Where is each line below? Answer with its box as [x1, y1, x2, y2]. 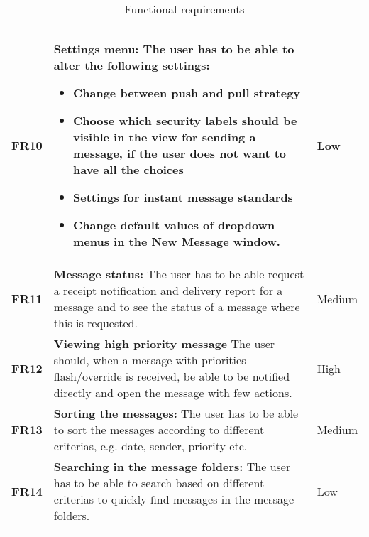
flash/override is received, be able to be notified [53, 368, 290, 384]
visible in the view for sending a [72, 129, 256, 145]
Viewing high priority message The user [53, 335, 275, 352]
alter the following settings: [53, 57, 210, 73]
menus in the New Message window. [72, 233, 280, 249]
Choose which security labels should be [72, 112, 297, 129]
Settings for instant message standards [72, 189, 293, 205]
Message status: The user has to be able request [53, 266, 304, 282]
